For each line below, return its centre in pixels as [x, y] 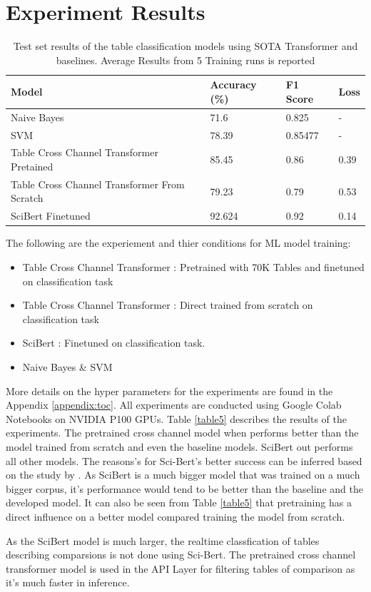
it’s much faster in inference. [68, 582]
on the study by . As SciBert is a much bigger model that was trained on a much [183, 475]
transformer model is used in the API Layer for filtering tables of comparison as [181, 568]
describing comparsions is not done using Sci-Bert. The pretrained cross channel [181, 555]
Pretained [32, 167]
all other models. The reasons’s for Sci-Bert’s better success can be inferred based [184, 460]
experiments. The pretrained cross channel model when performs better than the [182, 433]
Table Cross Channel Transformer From [98, 184]
